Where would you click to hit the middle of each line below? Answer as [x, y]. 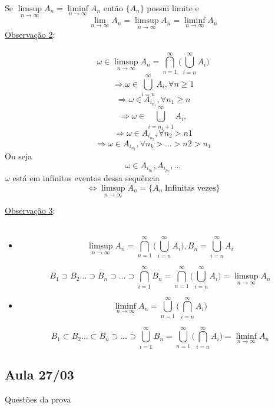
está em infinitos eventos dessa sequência [86, 178]
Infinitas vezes [190, 188]
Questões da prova [38, 399]
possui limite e [173, 8]
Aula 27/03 [39, 374]
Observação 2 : [30, 35]
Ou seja [19, 156]
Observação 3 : [30, 210]
